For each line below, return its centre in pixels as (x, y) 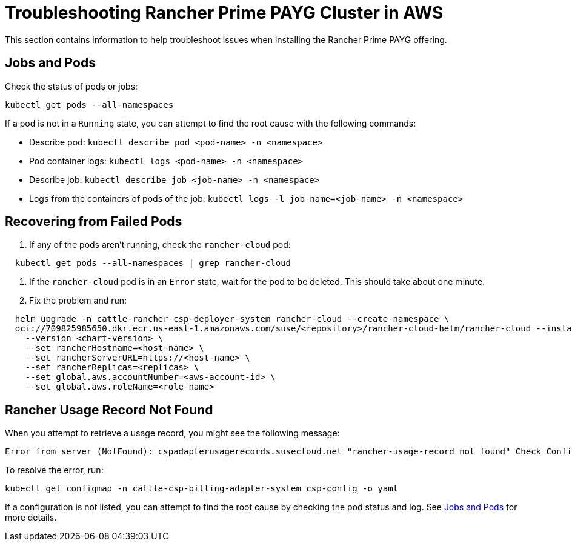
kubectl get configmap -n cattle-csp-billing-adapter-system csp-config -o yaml (202, 489)
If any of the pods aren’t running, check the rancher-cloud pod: (160, 245)
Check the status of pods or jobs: (71, 86)
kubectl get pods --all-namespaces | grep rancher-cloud (153, 263)
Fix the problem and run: (78, 301)
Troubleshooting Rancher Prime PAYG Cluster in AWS (224, 13)
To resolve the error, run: (54, 470)
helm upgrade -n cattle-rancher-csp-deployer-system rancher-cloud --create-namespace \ (232, 319)
